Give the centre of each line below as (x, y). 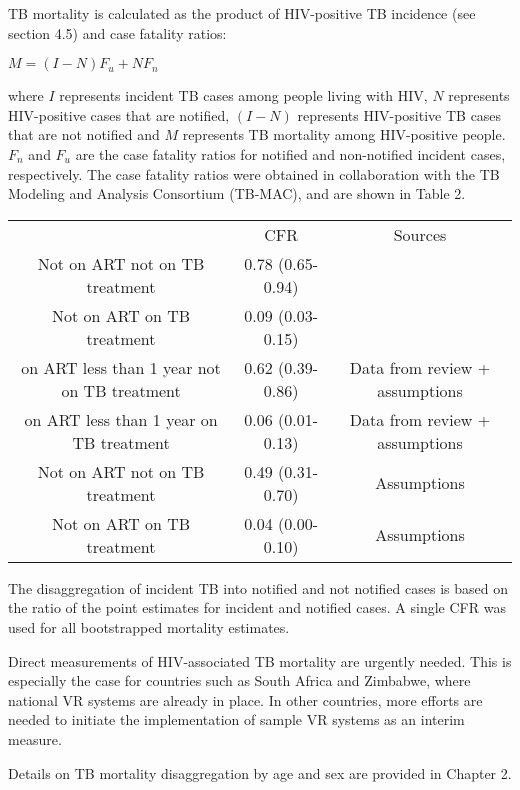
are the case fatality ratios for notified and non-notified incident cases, (290, 153)
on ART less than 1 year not (121, 367)
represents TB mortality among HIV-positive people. (344, 134)
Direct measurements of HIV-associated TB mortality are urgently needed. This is (260, 660)
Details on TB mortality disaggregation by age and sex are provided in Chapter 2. (260, 772)
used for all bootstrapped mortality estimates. (149, 626)
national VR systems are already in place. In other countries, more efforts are (245, 699)
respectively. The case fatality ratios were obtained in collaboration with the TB (254, 173)
